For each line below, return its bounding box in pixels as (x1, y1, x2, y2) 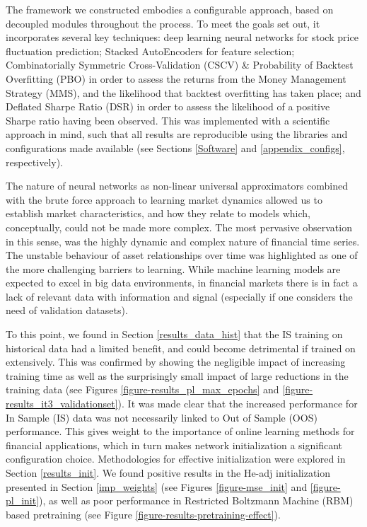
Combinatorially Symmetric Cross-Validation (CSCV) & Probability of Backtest (6, 57, 354, 72)
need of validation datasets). (6, 303, 128, 318)
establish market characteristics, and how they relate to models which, (6, 206, 311, 221)
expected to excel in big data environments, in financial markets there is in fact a (6, 275, 358, 290)
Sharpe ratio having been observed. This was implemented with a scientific (6, 112, 330, 127)
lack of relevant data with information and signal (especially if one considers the (6, 289, 353, 303)
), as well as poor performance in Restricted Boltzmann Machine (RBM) (39, 493, 354, 508)
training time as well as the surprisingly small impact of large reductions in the (6, 368, 349, 383)
